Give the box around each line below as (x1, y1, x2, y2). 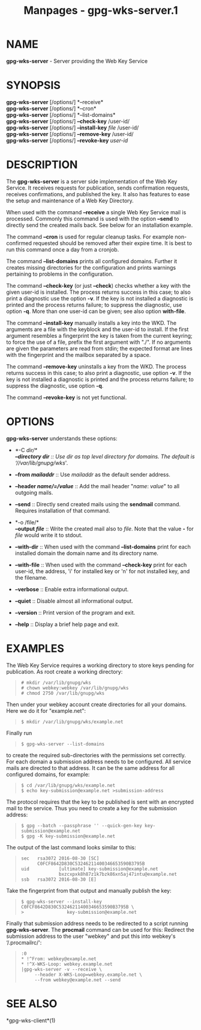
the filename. (14, 574, 48, 581)
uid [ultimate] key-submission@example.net (20, 866, 158, 872)
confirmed (6, 239, 32, 247)
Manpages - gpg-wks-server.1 (23, 4, 178, 17)
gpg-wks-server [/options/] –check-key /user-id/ (6, 117, 130, 125)
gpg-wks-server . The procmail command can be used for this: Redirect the (6, 926, 195, 933)
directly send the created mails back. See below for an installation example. (6, 221, 193, 229)
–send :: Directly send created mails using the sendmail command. (14, 500, 181, 507)
